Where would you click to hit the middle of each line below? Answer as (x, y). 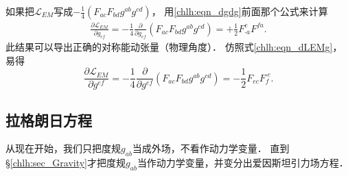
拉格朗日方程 (49, 120)
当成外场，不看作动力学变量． (199, 148)
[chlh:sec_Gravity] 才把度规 (68, 163)
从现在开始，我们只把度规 (63, 148)
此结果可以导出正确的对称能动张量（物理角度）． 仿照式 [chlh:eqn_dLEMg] (169, 47)
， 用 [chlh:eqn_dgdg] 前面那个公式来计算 (240, 11)
